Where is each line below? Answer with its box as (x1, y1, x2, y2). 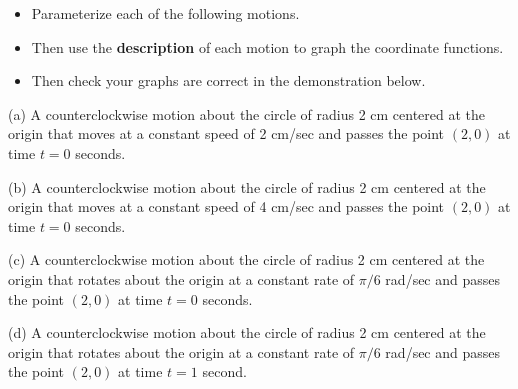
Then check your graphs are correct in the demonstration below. (31, 70, 426, 91)
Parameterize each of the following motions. (31, 3, 300, 23)
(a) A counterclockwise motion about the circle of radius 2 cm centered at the (8, 103, 486, 124)
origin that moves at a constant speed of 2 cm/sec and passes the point (8, 123, 445, 144)
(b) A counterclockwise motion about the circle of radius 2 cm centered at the (8, 176, 486, 197)
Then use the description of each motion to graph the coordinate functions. (31, 36, 504, 57)
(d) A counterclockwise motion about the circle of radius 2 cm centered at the (8, 322, 486, 343)
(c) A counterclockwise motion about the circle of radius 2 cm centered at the (8, 249, 485, 270)
